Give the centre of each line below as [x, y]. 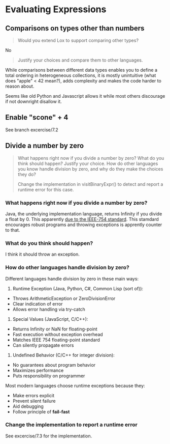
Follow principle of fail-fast [41, 411]
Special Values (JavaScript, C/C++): [50, 319]
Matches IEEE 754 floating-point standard [56, 340]
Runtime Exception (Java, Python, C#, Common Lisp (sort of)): [78, 288]
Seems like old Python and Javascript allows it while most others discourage [85, 96]
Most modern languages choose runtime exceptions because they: [75, 385]
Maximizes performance [38, 370]
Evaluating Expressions [56, 9]
